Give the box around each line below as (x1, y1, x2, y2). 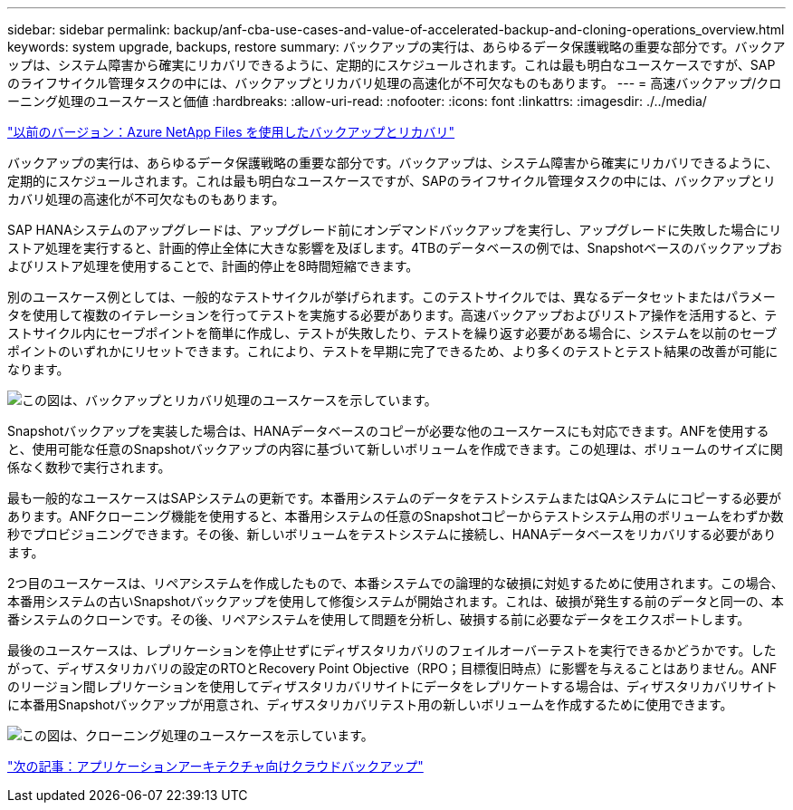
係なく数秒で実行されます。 (7, 459, 171, 475)
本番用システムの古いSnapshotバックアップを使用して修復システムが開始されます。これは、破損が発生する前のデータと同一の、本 (7, 593, 784, 609)
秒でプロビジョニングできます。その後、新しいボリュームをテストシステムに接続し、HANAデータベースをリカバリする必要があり (7, 526, 777, 542)
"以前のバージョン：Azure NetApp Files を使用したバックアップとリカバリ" (7, 124, 455, 140)
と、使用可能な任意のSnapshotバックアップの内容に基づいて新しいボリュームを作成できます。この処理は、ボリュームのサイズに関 (7, 441, 783, 457)
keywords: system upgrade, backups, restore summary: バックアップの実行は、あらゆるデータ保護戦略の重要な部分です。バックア (7, 39, 786, 54)
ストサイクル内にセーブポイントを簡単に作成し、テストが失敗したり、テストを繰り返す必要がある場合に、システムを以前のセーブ (7, 325, 778, 341)
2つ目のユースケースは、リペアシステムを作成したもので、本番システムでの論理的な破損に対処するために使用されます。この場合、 (7, 575, 784, 591)
